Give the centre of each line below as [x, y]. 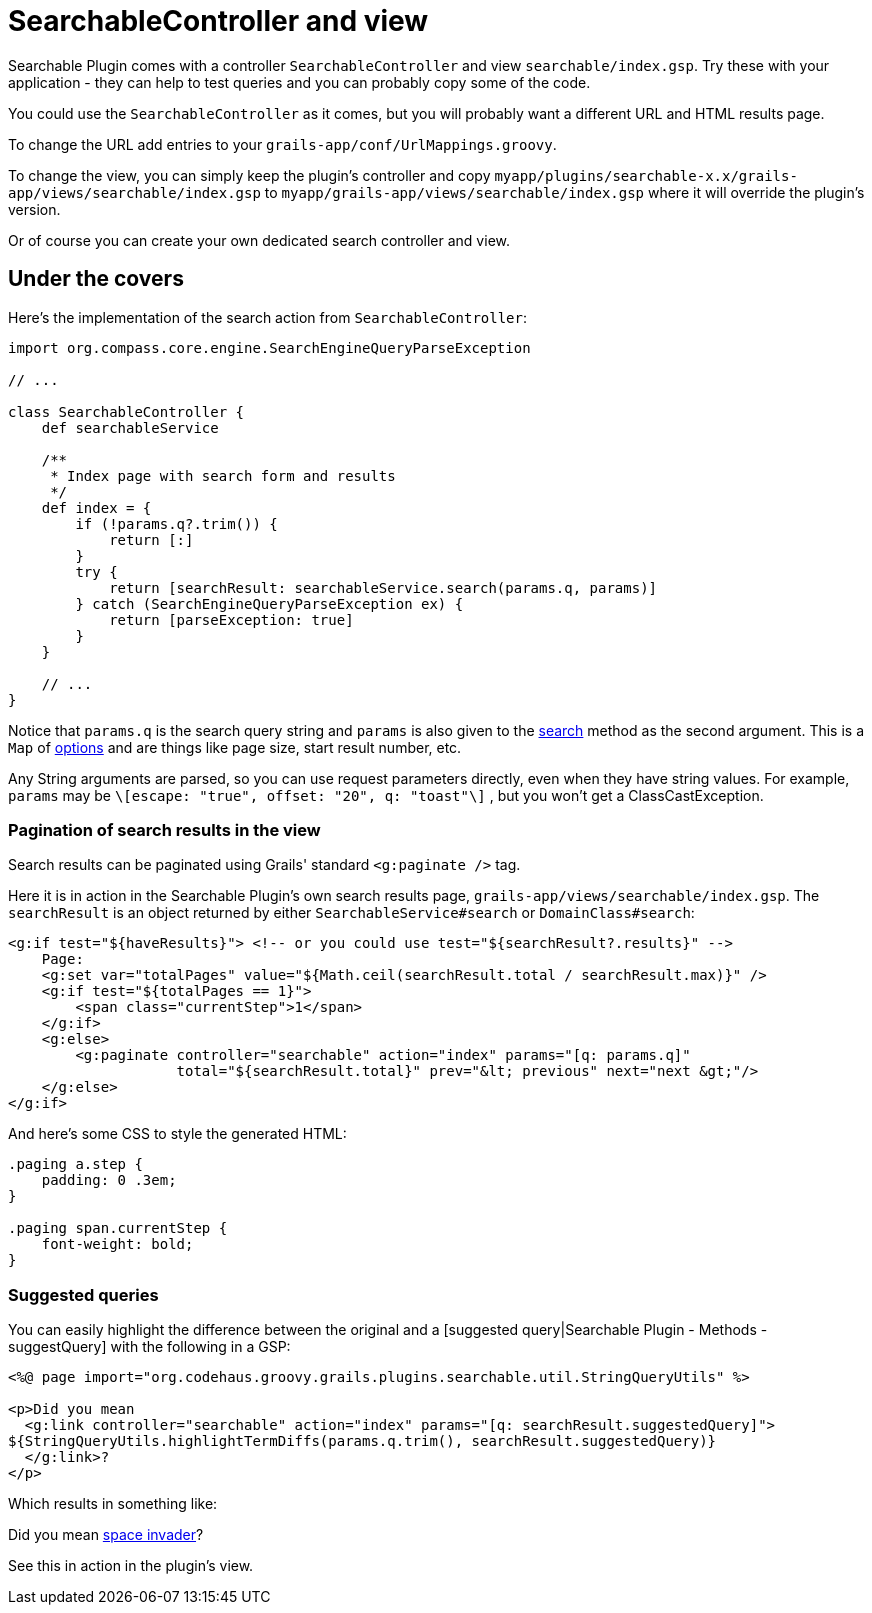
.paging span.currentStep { [118, 1228]
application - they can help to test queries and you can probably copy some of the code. [299, 82]
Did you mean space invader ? [106, 1535]
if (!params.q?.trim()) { [176, 523]
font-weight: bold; [117, 1244]
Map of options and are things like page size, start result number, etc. [235, 747]
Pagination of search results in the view [164, 829]
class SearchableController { [126, 411]
